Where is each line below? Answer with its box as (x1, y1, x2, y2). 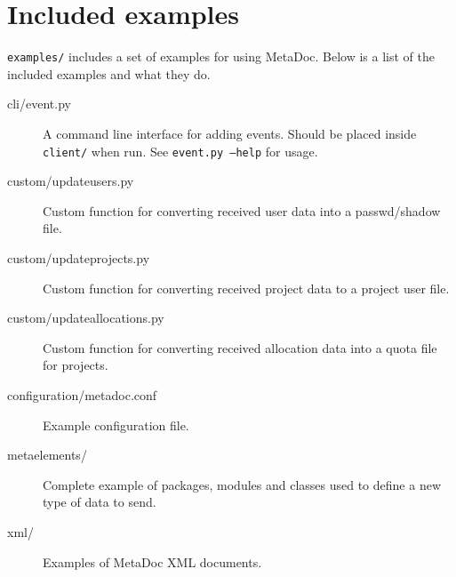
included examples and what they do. (7, 64, 211, 83)
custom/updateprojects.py (7, 249, 150, 267)
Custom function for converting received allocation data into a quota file (43, 338, 437, 357)
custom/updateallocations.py (7, 309, 164, 327)
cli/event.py (7, 94, 71, 113)
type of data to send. (43, 493, 156, 511)
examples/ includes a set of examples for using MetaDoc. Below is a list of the (7, 47, 435, 66)
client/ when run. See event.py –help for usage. (43, 141, 318, 160)
